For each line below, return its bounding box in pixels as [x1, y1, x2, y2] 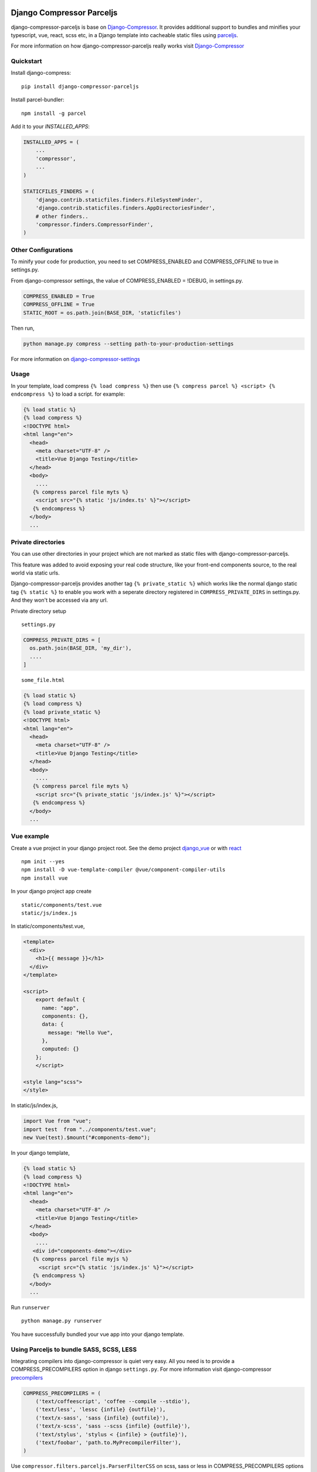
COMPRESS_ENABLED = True [23, 293, 95, 300]
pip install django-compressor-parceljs [21, 83, 139, 89]
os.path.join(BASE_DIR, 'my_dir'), [29, 645, 132, 652]
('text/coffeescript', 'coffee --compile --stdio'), [35, 1398, 191, 1405]
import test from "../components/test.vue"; [23, 1126, 157, 1133]
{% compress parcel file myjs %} [32, 1256, 129, 1262]
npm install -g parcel [21, 110, 87, 117]
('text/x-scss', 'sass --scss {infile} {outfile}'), [35, 1423, 191, 1430]
